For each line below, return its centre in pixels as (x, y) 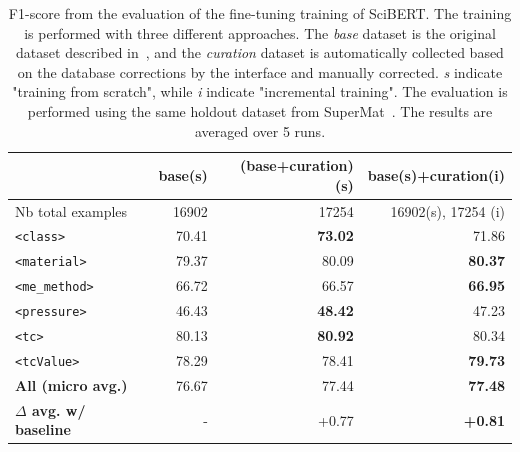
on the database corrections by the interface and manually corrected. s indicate (260, 71)
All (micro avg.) (71, 384)
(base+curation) (296, 165)
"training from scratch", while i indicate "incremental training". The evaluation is (260, 91)
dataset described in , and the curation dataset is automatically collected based (260, 52)
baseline (43, 429)
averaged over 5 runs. (260, 130)
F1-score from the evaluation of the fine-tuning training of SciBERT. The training (260, 13)
